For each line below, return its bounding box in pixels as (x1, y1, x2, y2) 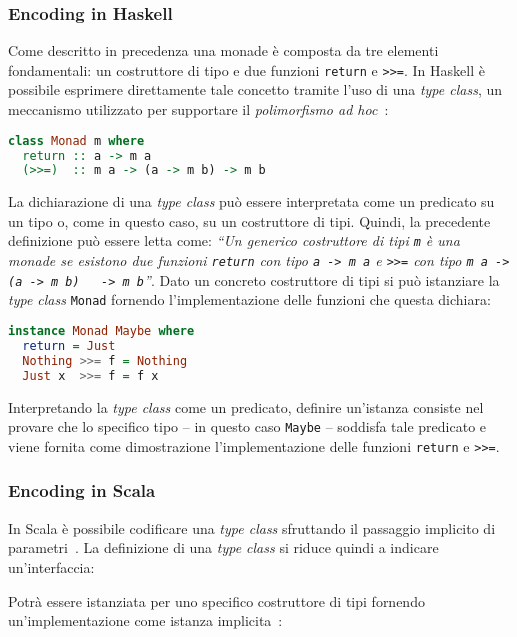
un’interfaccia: (8, 556, 95, 577)
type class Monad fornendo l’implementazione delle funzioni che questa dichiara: (8, 289, 491, 310)
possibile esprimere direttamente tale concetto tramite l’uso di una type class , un (8, 79, 502, 100)
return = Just (22, 338, 116, 353)
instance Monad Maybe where (8, 324, 195, 339)
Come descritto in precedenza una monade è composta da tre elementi (8, 40, 439, 61)
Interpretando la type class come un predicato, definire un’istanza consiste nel (8, 396, 484, 417)
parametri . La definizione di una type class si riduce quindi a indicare (8, 537, 439, 558)
